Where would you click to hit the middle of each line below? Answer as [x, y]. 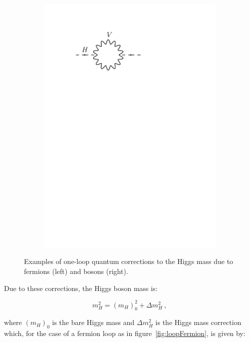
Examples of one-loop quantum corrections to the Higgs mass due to [129, 261]
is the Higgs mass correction [198, 322]
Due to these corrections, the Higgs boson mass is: [81, 288]
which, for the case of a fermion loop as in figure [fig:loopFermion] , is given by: [125, 333]
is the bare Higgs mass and [93, 322]
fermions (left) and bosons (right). [76, 271]
